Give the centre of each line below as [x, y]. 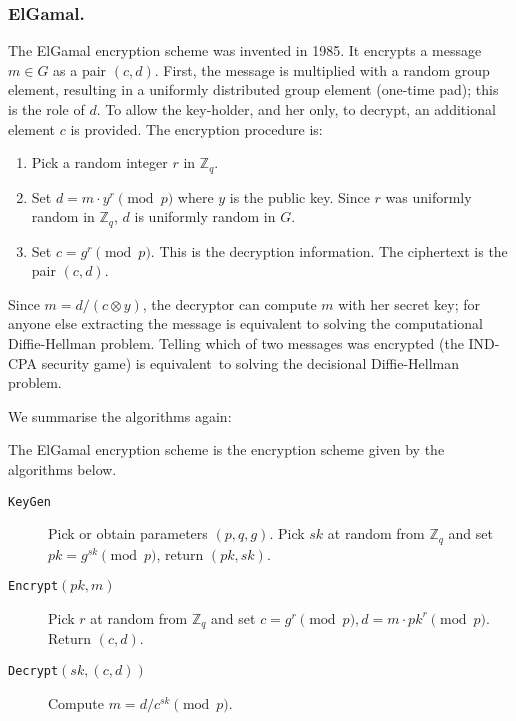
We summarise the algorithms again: [120, 415]
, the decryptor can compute [229, 303]
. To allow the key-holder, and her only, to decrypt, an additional [296, 109]
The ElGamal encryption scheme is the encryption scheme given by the [226, 449]
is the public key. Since [299, 196]
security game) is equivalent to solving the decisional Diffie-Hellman [250, 362]
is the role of [46, 109]
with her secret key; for [409, 303]
